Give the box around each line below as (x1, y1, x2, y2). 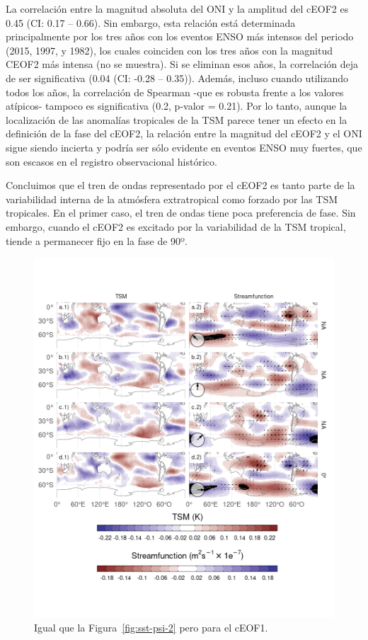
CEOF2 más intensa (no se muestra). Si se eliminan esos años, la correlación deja (6, 57, 359, 72)
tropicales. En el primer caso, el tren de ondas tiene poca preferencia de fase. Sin (6, 205, 356, 220)
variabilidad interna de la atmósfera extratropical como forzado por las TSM (6, 191, 338, 206)
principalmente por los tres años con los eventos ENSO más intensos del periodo (6, 29, 354, 44)
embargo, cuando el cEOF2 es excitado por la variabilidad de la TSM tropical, (6, 219, 346, 234)
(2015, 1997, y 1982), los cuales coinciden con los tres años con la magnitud (6, 42, 333, 57)
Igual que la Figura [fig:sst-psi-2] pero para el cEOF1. (34, 620, 268, 635)
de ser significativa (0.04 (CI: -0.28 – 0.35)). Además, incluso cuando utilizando (6, 70, 349, 85)
